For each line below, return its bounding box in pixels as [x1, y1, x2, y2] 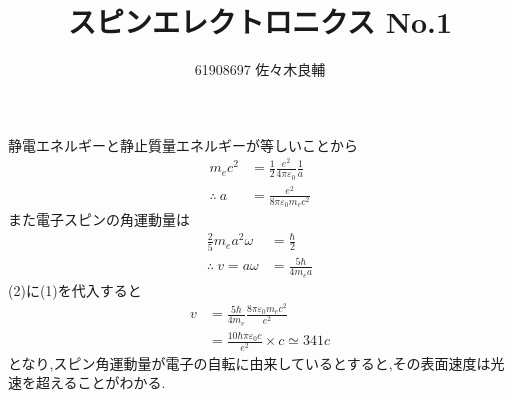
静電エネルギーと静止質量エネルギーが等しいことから [8, 134, 358, 155]
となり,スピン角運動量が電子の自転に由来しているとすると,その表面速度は [8, 352, 491, 373]
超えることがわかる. [35, 372, 166, 393]
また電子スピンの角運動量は [8, 209, 190, 230]
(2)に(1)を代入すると [8, 279, 142, 300]
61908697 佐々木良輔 [194, 59, 326, 80]
